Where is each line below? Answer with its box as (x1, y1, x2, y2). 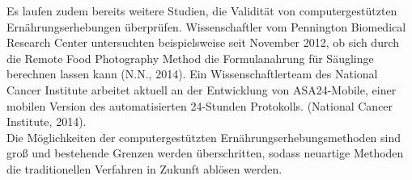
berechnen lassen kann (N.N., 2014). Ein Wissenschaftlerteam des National (6, 65, 378, 82)
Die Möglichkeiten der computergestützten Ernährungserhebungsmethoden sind (6, 128, 401, 145)
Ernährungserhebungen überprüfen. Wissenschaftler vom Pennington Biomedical (6, 18, 406, 35)
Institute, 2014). (6, 113, 87, 130)
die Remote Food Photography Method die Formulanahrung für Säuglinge (6, 49, 374, 66)
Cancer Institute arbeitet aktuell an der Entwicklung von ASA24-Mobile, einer (6, 81, 397, 98)
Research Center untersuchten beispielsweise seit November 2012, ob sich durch (6, 34, 400, 51)
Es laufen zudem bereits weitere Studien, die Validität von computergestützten (6, 2, 397, 19)
